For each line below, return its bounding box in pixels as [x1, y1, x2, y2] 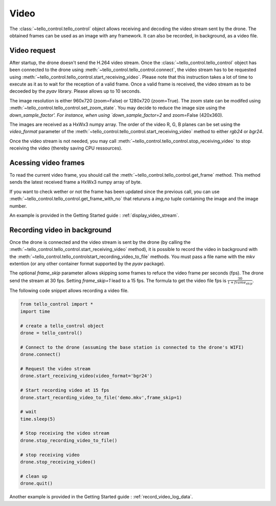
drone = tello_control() [20, 330, 83, 335]
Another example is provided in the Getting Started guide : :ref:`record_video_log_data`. [9, 494, 193, 500]
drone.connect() [20, 351, 61, 357]
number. [9, 203, 27, 209]
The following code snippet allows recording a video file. [9, 287, 129, 294]
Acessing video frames [9, 158, 85, 167]
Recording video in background [9, 225, 112, 234]
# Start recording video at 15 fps [20, 387, 109, 393]
